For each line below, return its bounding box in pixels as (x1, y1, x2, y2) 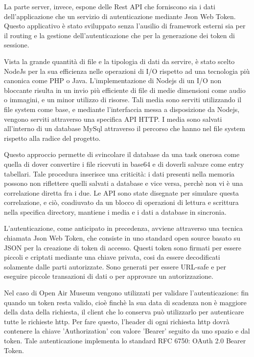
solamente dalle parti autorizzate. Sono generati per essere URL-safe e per (4, 261, 226, 271)
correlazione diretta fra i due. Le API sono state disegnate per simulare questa (4, 187, 239, 198)
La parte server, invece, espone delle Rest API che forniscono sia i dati (4, 1, 215, 11)
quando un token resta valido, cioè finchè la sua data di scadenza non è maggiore (4, 297, 247, 307)
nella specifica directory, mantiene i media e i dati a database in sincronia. (4, 206, 227, 217)
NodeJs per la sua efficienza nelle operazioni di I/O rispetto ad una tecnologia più (4, 66, 250, 76)
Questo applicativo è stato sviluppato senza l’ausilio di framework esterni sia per (4, 21, 246, 31)
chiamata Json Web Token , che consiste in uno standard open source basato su (4, 233, 241, 243)
